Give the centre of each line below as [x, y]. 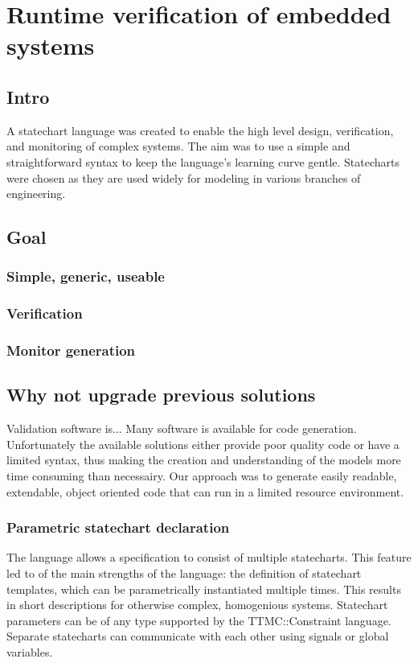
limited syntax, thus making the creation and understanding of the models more [204, 460]
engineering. [36, 194]
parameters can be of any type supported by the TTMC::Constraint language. [199, 620]
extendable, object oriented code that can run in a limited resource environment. [205, 491]
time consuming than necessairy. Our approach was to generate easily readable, [202, 476]
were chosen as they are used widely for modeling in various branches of [184, 177]
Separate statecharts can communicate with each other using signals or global [198, 636]
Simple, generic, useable [86, 276]
